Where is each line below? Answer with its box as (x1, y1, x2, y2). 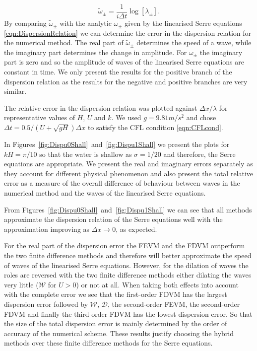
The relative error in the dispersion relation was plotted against (4, 102, 197, 113)
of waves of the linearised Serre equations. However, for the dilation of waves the (4, 260, 249, 270)
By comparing (4, 18, 47, 28)
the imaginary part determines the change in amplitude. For (4, 47, 187, 57)
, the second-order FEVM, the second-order (107, 298, 240, 309)
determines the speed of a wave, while (136, 37, 252, 48)
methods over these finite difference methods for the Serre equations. (4, 338, 213, 348)
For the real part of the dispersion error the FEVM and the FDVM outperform (4, 240, 245, 251)
